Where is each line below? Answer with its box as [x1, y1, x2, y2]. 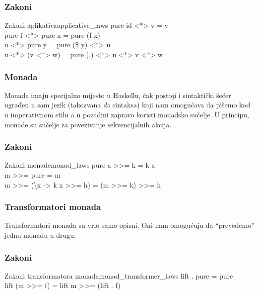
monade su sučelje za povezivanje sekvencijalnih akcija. [4, 119, 172, 129]
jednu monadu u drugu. [4, 230, 76, 240]
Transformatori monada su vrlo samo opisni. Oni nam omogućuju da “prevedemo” [4, 220, 255, 230]
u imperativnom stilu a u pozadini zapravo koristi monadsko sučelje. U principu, [4, 109, 249, 119]
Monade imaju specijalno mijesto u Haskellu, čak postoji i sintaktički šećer [4, 90, 231, 100]
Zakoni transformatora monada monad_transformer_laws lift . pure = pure [4, 270, 233, 281]
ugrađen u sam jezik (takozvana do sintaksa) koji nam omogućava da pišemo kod [4, 99, 251, 110]
